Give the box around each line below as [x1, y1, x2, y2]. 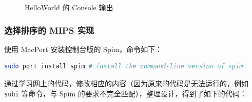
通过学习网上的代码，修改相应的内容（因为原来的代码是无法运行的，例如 [4, 78, 248, 88]
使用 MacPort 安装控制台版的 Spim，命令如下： [4, 43, 163, 54]
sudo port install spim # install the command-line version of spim [4, 63, 243, 70]
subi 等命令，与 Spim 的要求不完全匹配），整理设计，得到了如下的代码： [4, 88, 247, 98]
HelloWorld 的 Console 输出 [25, 2, 113, 12]
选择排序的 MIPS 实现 [4, 23, 94, 36]
